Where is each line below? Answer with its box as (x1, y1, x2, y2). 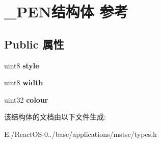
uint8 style (4, 60, 39, 70)
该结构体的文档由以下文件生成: (4, 111, 106, 122)
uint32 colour (4, 94, 48, 105)
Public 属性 (4, 36, 64, 52)
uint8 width (4, 77, 43, 88)
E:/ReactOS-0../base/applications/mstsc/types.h (4, 128, 157, 139)
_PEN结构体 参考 (4, 1, 128, 22)
